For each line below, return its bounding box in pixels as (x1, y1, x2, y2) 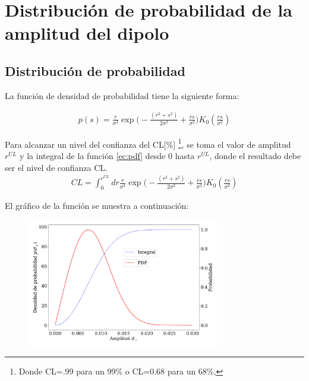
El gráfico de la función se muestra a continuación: (5, 199, 189, 212)
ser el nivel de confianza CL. (5, 161, 108, 173)
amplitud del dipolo (5, 21, 169, 45)
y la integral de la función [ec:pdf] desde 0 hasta (20, 149, 195, 161)
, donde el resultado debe (209, 149, 301, 161)
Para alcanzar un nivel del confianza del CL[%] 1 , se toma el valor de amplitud (5, 136, 291, 150)
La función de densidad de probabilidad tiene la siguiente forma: (5, 89, 239, 101)
